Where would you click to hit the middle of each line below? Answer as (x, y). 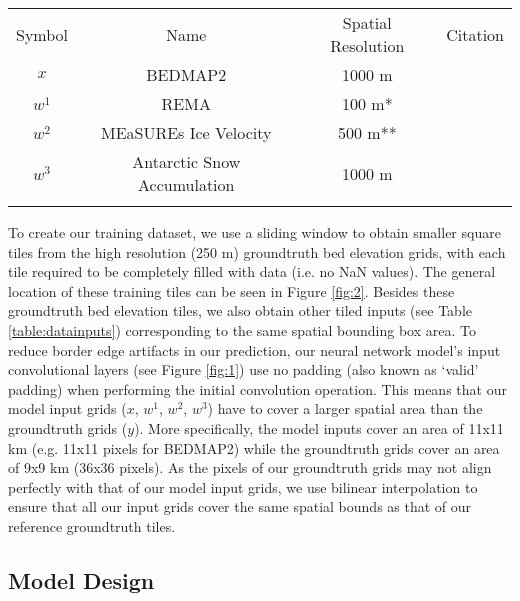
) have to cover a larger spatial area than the (345, 408)
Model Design (81, 579)
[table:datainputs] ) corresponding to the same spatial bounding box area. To (242, 329)
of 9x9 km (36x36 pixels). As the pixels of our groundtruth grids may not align (250, 467)
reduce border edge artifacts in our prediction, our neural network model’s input (254, 349)
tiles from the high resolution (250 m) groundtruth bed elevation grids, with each (257, 251)
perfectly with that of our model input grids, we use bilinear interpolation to (243, 486)
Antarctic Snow (186, 161)
